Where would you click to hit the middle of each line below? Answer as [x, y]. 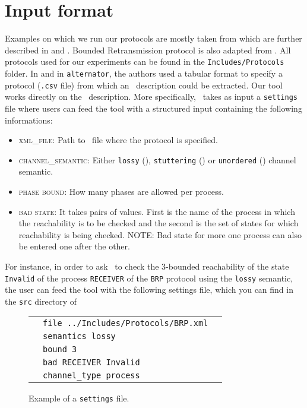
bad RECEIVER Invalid [91, 363]
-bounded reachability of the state [227, 266]
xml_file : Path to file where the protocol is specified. [118, 140]
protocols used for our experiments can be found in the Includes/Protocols [145, 61]
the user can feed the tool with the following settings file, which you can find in [149, 290]
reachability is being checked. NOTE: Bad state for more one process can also [160, 234]
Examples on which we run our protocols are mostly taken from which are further [153, 38]
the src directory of [41, 301]
